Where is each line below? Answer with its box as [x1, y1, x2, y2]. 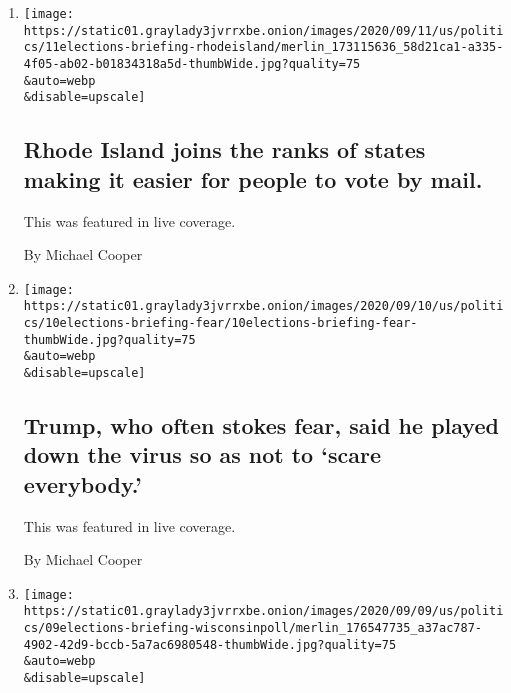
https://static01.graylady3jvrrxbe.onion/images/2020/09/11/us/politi [23, 23, 504, 38]
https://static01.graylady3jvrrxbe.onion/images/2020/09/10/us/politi [23, 299, 504, 314]
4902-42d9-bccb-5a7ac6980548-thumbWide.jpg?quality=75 [23, 637, 397, 652]
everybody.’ [23, 468, 142, 499]
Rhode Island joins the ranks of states [23, 134, 426, 165]
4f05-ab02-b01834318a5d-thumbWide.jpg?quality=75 [23, 56, 361, 71]
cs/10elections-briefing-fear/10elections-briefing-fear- [23, 316, 418, 331]
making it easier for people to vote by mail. [23, 163, 483, 194]
